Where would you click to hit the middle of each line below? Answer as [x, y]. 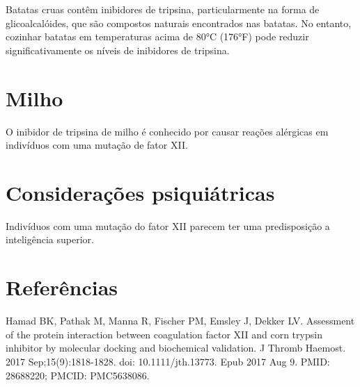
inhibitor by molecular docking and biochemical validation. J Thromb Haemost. [176, 348]
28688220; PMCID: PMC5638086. [78, 375]
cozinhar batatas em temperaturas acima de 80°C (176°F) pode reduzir [157, 36]
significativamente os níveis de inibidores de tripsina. [118, 50]
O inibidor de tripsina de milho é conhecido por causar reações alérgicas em [167, 131]
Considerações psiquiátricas [140, 192]
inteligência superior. [50, 239]
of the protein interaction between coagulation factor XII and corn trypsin [164, 334]
